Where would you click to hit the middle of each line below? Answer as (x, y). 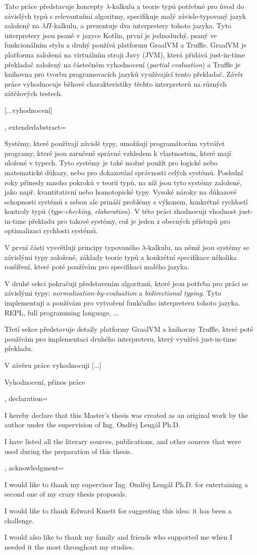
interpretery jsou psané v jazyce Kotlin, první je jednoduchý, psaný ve (111, 35)
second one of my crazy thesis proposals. (66, 494)
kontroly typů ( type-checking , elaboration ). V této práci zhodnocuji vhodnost (121, 211)
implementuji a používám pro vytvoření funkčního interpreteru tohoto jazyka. (122, 303)
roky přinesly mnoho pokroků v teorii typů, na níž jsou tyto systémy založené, (123, 182)
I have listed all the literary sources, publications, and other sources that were (123, 441)
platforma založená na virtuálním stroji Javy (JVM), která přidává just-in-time (125, 54)
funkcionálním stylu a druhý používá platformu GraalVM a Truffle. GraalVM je (126, 45)
